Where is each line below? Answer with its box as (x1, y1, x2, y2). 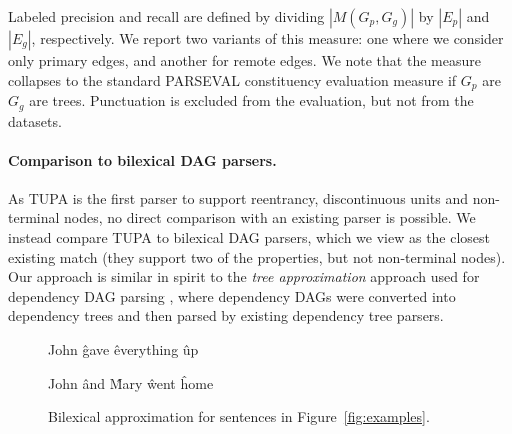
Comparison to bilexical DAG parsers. (8, 149, 277, 170)
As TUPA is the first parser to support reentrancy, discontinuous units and (8, 187, 468, 208)
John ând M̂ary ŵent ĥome (48, 372, 214, 393)
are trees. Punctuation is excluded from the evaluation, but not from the (29, 90, 474, 111)
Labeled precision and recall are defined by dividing (8, 6, 325, 26)
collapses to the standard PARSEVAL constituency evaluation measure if (8, 69, 457, 90)
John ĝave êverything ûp (48, 339, 199, 360)
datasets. (8, 110, 62, 131)
